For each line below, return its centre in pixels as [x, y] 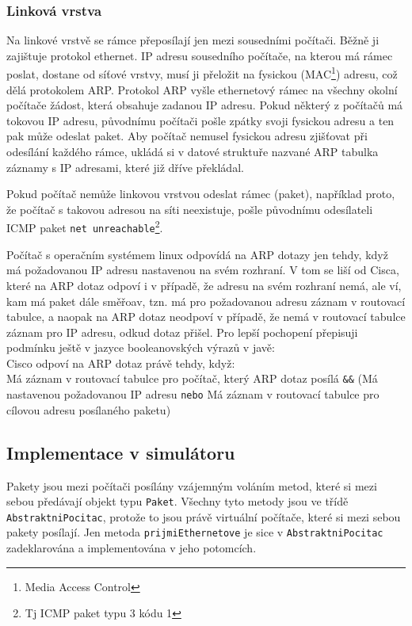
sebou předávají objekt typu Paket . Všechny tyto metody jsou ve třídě [177, 501]
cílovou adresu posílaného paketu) [89, 409]
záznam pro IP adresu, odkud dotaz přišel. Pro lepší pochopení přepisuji [182, 332]
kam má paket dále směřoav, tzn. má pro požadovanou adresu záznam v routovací [206, 301]
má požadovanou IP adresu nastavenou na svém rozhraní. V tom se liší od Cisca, [203, 270]
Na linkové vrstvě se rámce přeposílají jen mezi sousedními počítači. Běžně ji [193, 40]
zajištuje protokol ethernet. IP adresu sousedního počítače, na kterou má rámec [200, 55]
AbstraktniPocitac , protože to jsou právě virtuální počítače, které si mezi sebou [204, 516]
